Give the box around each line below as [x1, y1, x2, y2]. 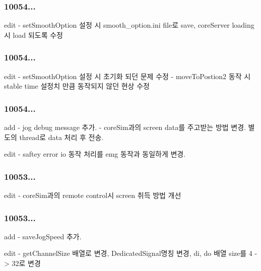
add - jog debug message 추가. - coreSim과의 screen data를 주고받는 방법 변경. [4, 122, 246, 132]
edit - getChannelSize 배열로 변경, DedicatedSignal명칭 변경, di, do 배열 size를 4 [4, 248, 252, 258]
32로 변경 [12, 258, 41, 268]
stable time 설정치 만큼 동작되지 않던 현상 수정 [4, 81, 150, 91]
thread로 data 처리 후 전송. [19, 131, 104, 142]
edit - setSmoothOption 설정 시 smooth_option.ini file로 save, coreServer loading [4, 20, 254, 30]
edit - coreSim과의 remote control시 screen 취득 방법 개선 [4, 190, 181, 200]
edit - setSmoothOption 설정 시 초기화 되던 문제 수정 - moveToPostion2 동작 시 [4, 71, 251, 81]
